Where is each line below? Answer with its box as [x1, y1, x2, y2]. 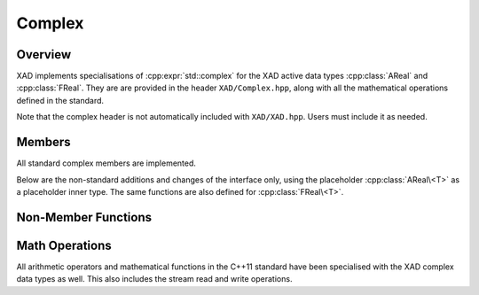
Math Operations [16, 237, 113, 252]
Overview [16, 47, 72, 62]
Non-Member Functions [16, 209, 153, 225]
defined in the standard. [16, 95, 105, 105]
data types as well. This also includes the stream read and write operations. [16, 274, 293, 284]
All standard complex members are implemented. [16, 158, 197, 168]
